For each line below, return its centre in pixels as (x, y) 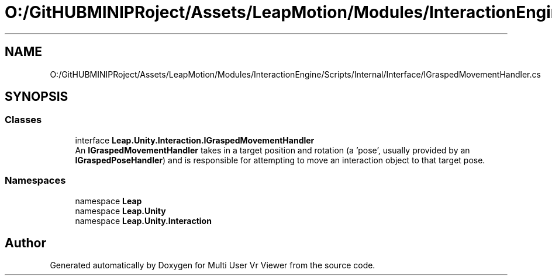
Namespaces (35, 181)
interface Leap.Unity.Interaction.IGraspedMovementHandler (195, 140)
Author (25, 243)
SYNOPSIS (37, 97)
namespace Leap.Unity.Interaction (143, 220)
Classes (23, 120)
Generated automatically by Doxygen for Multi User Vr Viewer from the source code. (213, 265)
